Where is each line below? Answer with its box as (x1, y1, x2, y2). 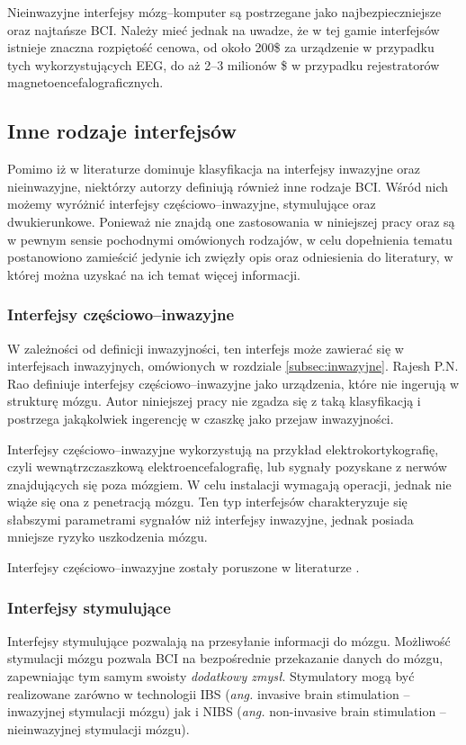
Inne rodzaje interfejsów (7, 117, 237, 145)
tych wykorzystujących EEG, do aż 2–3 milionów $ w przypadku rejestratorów (7, 55, 440, 74)
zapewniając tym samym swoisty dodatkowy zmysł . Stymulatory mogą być (7, 667, 415, 686)
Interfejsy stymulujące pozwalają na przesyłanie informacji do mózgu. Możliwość (7, 631, 451, 650)
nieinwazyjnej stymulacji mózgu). (7, 719, 190, 738)
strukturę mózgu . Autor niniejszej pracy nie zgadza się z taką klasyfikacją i (7, 391, 421, 410)
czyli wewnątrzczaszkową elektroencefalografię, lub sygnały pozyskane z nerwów (7, 457, 447, 476)
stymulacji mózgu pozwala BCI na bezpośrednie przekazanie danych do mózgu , (7, 649, 444, 668)
